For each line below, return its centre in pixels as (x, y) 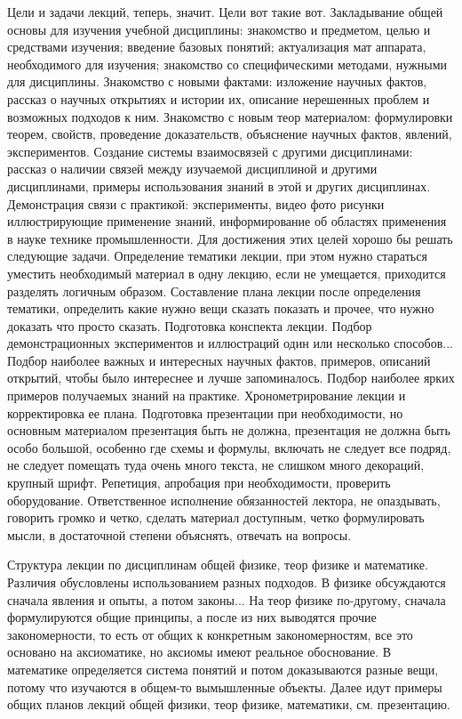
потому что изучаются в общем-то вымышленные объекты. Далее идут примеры (225, 687)
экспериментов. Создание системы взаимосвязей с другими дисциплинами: (210, 151)
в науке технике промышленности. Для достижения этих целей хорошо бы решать (230, 238)
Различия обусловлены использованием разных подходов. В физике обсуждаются (227, 582)
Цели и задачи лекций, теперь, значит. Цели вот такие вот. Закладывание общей (225, 12)
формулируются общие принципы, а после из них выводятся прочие (192, 617)
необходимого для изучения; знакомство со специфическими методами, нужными (227, 64)
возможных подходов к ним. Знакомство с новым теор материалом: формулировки (230, 116)
